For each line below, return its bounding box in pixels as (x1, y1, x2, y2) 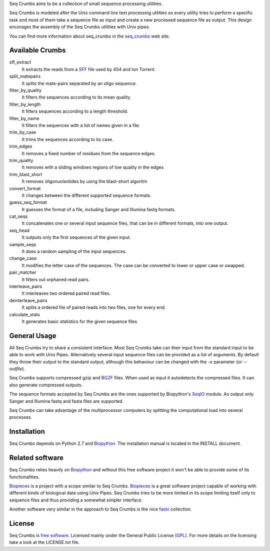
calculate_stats (9, 311, 40, 317)
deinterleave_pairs (9, 297, 47, 303)
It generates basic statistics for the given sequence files (21, 318, 137, 324)
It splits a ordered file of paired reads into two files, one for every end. (21, 304, 166, 310)
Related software (9, 453, 63, 462)
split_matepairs (9, 73, 41, 80)
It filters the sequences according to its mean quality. (21, 94, 131, 100)
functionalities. (9, 473, 40, 480)
